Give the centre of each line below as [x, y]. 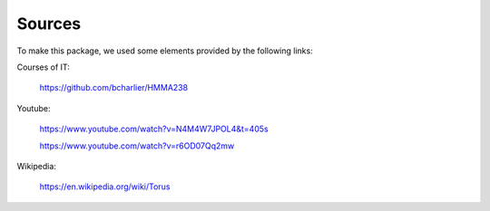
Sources [49, 24]
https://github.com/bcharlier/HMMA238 [114, 88]
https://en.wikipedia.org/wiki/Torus [105, 187]
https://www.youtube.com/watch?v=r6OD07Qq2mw [137, 146]
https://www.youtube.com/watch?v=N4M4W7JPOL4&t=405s [154, 129]
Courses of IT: [43, 67]
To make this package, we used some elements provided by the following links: [165, 51]
